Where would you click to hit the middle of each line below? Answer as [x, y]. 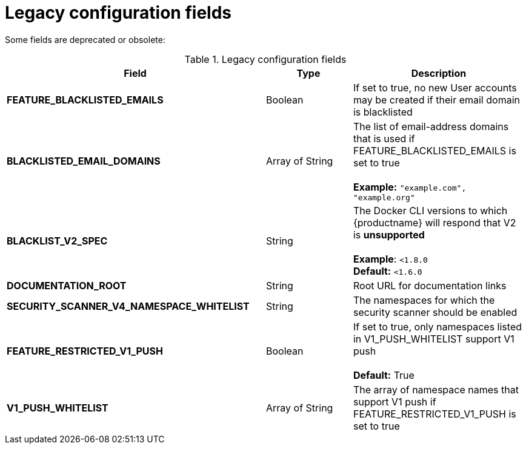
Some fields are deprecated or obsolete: [85, 39]
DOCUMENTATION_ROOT [67, 285]
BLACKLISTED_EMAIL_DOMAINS [84, 161]
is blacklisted [383, 112]
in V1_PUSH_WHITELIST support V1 [434, 339]
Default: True [384, 375]
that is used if [384, 138]
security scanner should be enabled [435, 312]
